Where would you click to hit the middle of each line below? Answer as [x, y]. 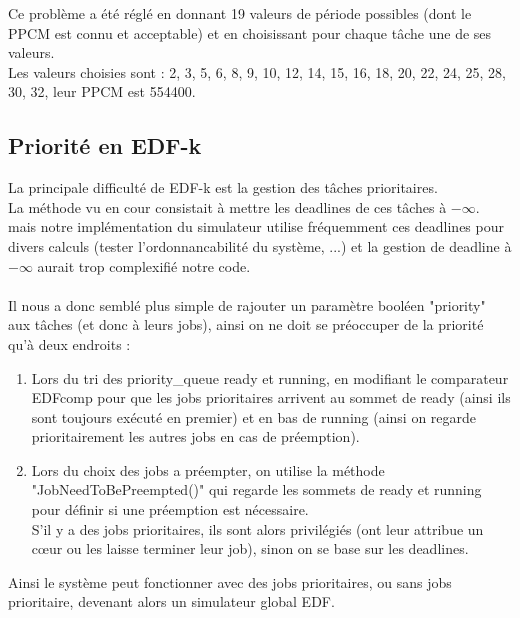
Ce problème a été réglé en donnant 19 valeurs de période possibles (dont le [240, 13]
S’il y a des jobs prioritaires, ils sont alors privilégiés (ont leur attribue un [257, 528]
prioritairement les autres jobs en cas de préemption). [195, 436]
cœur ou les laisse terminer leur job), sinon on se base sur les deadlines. [250, 548]
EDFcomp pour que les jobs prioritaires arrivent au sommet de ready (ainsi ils [271, 397]
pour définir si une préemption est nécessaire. [170, 509]
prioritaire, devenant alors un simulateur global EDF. [171, 601]
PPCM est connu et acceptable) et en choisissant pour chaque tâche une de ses [250, 32]
